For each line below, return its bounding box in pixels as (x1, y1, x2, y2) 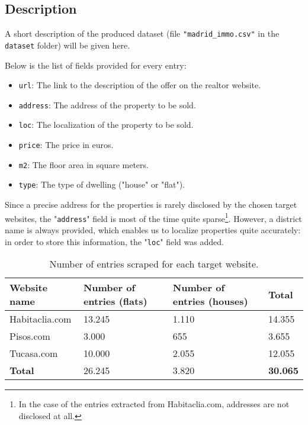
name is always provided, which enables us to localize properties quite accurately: (5, 223, 301, 236)
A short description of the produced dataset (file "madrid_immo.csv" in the (5, 27, 280, 40)
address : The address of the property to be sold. (18, 98, 196, 111)
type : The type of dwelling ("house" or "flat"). (18, 178, 185, 191)
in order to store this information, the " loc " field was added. (5, 235, 224, 247)
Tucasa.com (9, 346, 58, 360)
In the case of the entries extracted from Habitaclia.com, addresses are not (18, 398, 290, 410)
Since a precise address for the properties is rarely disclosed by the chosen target (5, 198, 297, 211)
